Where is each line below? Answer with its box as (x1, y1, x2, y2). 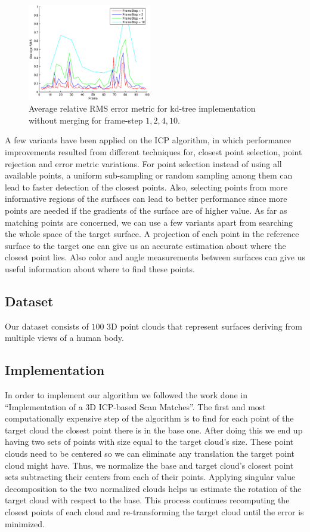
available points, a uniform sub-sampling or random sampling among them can (5, 169, 293, 182)
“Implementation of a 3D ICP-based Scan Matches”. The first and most (5, 400, 266, 413)
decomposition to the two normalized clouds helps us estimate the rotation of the (5, 482, 302, 494)
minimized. (5, 517, 45, 530)
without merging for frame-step (29, 113, 143, 126)
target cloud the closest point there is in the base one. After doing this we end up (5, 423, 303, 436)
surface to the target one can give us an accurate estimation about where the (5, 239, 286, 251)
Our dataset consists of (5, 319, 89, 332)
